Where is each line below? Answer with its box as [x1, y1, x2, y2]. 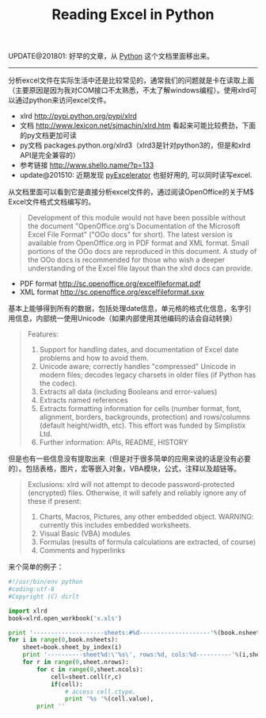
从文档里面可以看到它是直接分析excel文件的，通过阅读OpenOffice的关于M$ [8, 187, 255, 197]
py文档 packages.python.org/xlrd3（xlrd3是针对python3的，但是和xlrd [19, 140, 251, 150]
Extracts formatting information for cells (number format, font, [39, 404, 241, 413]
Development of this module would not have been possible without [27, 213, 246, 223]
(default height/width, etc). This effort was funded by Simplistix [39, 420, 246, 430]
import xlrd [8, 607, 47, 615]
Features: [27, 329, 59, 339]
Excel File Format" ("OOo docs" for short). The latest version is [27, 230, 234, 240]
